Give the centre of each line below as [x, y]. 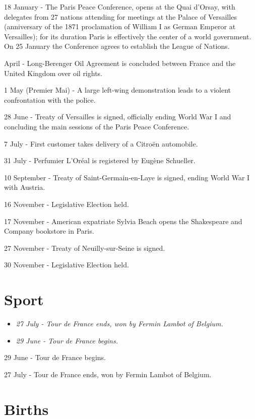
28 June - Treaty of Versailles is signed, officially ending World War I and [118, 117]
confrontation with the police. [50, 99]
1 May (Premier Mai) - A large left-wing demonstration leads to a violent [118, 90]
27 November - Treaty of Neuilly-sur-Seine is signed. [85, 248]
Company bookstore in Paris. [49, 231]
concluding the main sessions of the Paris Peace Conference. [97, 126]
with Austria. [25, 187]
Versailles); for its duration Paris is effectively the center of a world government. [128, 36]
